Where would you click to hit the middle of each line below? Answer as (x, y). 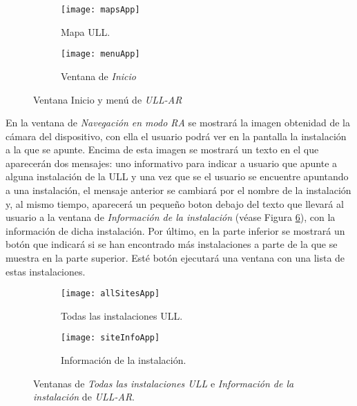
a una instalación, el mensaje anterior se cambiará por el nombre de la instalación (178, 190)
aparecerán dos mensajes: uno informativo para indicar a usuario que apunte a (172, 163)
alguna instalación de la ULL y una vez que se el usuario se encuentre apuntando (177, 176)
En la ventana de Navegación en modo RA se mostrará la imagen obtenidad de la (178, 123)
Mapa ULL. (86, 31)
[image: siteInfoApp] (110, 338)
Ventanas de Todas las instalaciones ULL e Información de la (164, 383)
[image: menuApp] (100, 54)
